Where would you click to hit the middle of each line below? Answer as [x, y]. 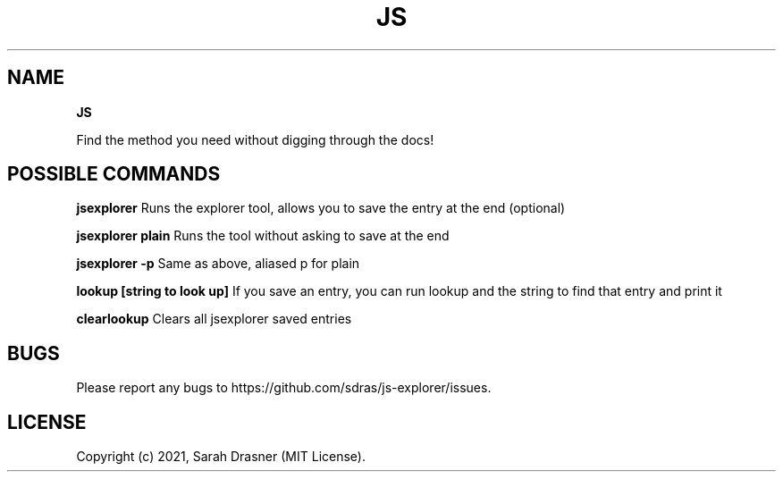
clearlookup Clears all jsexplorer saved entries [214, 319]
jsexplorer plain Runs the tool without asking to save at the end [263, 236]
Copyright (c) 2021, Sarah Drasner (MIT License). [221, 457]
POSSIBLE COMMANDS [114, 174]
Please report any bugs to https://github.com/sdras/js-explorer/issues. [284, 388]
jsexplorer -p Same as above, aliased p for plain [218, 264]
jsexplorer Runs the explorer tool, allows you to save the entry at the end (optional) [321, 208]
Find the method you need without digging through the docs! [255, 139]
